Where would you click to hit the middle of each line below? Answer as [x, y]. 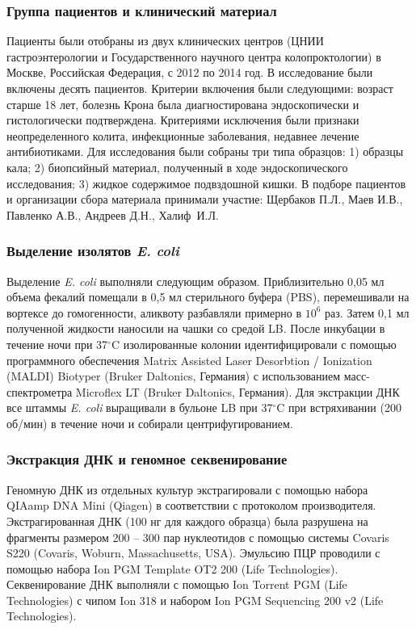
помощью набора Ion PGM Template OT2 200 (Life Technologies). [172, 568]
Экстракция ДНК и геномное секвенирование [147, 459]
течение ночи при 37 [57, 344]
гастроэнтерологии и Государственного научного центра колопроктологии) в [194, 56]
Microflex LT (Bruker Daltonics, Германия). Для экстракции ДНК [237, 391]
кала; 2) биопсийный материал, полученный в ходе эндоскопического [177, 167]
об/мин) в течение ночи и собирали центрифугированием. [150, 423]
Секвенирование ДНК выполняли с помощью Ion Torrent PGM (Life [177, 584]
